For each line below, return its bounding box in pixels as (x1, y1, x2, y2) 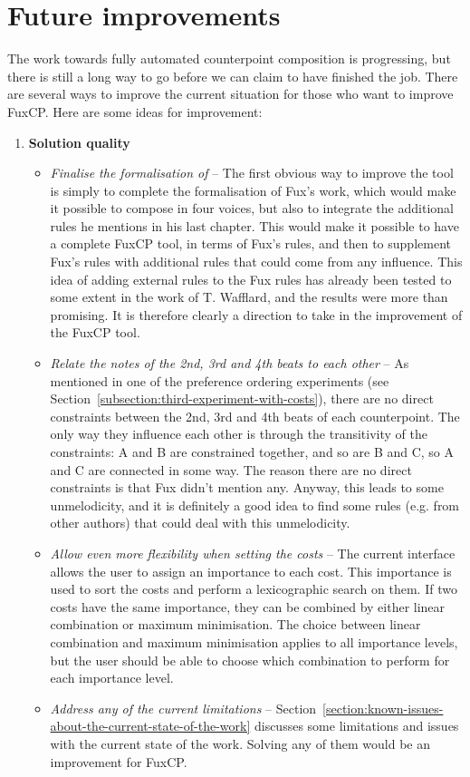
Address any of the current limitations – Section (50, 698, 317, 717)
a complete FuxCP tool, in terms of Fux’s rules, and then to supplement (50, 234, 451, 253)
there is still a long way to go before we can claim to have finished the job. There (7, 66, 458, 85)
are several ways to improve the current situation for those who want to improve (7, 84, 454, 103)
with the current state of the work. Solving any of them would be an (50, 733, 431, 753)
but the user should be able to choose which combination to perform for (50, 650, 450, 669)
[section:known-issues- (322, 698, 444, 717)
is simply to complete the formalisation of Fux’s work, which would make (50, 180, 456, 199)
